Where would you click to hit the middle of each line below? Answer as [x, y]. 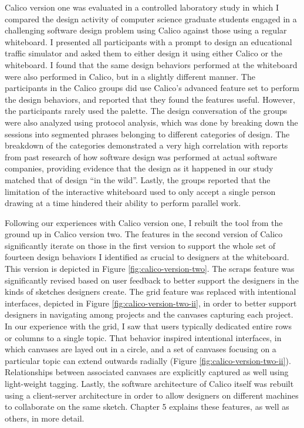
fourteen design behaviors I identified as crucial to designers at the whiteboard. [147, 257]
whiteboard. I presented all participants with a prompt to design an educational [148, 41]
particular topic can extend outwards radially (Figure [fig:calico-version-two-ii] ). [148, 360]
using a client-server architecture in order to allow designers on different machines [152, 395]
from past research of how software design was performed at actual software [141, 156]
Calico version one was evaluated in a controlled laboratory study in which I [142, 7]
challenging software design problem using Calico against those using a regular [146, 30]
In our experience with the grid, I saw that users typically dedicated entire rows [148, 326]
